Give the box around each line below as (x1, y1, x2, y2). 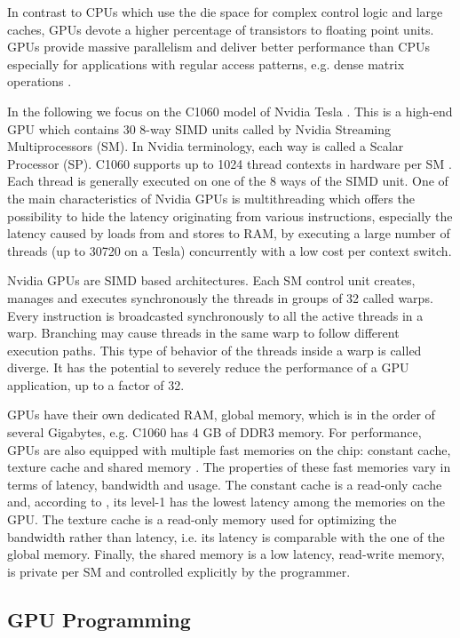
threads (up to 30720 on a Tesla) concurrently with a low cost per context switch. (7, 241, 452, 259)
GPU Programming (7, 605, 191, 633)
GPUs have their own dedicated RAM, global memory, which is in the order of (7, 405, 435, 424)
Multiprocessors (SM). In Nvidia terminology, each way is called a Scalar (7, 137, 404, 156)
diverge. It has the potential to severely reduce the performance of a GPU (7, 358, 409, 377)
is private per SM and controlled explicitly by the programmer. (7, 562, 351, 580)
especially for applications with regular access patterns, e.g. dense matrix (7, 54, 405, 73)
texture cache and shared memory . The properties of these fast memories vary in (7, 458, 451, 476)
